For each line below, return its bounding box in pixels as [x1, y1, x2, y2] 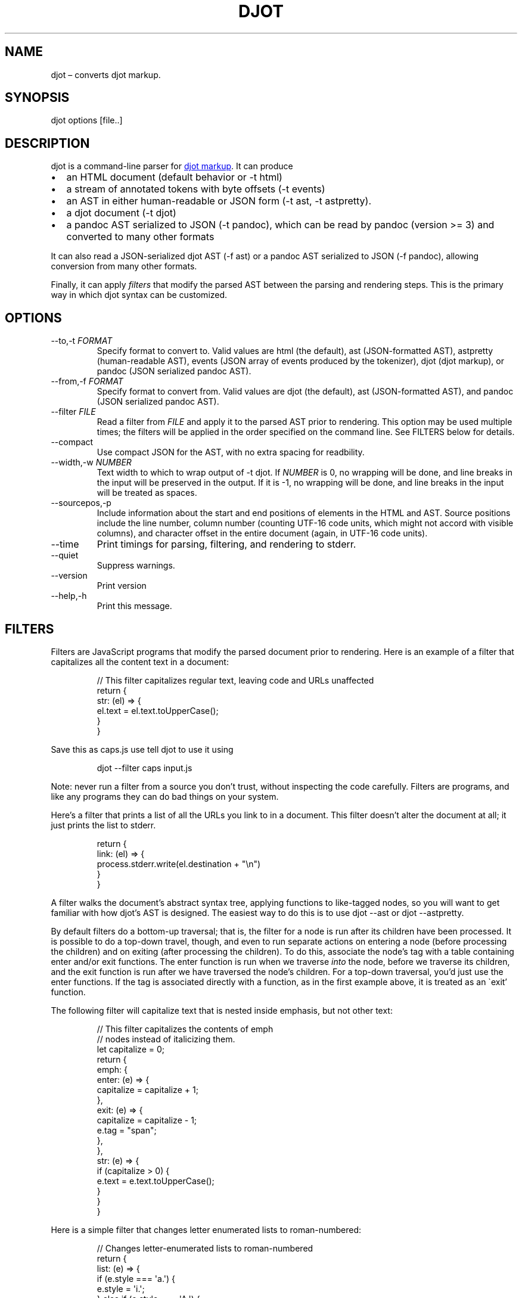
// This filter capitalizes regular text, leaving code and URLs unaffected [97, 675, 374, 685]
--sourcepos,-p [51, 498, 111, 508]
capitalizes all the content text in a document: [51, 656, 229, 667]
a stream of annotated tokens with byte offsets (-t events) [66, 183, 325, 195]
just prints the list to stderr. [51, 819, 156, 830]
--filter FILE [51, 406, 96, 417]
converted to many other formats [66, 231, 215, 243]
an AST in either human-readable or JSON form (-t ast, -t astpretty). [66, 195, 372, 207]
